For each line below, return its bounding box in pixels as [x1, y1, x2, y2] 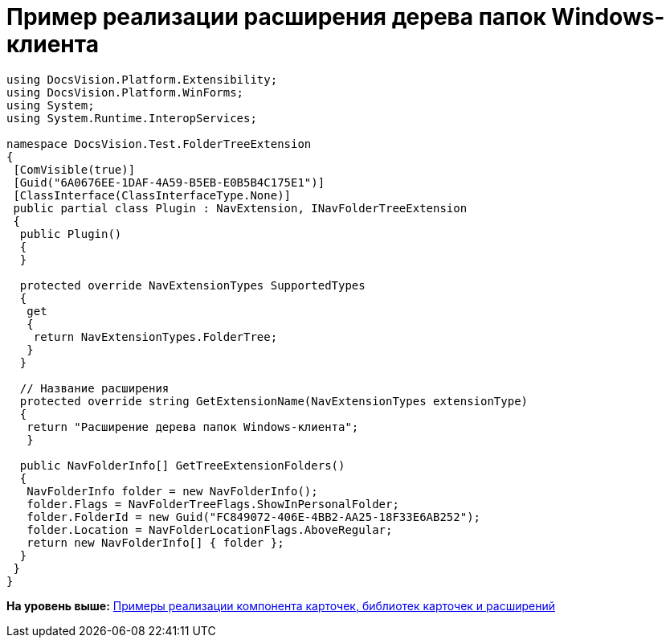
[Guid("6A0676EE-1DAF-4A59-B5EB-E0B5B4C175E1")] [13, 175, 325, 189]
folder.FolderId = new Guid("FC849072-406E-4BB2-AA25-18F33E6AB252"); [27, 510, 481, 523]
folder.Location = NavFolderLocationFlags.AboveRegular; [27, 523, 393, 536]
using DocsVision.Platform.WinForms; [6, 85, 244, 99]
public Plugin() [19, 227, 122, 240]
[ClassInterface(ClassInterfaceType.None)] [13, 188, 292, 202]
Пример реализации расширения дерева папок [6, 3, 546, 31]
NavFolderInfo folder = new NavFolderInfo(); [27, 484, 318, 498]
